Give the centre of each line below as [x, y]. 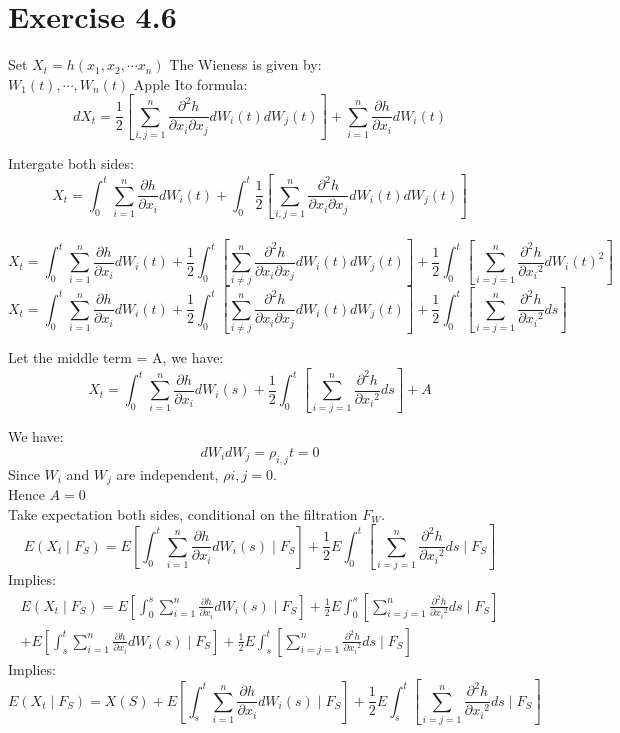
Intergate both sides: [71, 162]
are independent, [167, 473]
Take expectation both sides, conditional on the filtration [183, 513]
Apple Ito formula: [190, 83]
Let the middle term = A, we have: [116, 357]
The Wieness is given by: [245, 64]
